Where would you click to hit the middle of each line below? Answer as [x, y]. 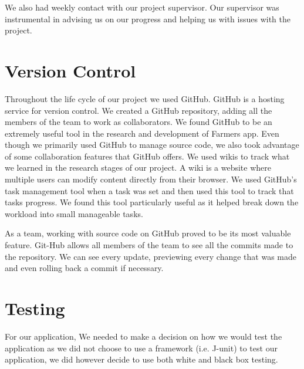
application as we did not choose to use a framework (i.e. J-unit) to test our [141, 348]
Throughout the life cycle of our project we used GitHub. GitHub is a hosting [145, 98]
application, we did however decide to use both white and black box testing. [141, 359]
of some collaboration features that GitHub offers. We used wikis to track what [147, 156]
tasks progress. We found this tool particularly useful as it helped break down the [152, 202]
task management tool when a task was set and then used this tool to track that [149, 190]
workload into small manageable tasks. [74, 213]
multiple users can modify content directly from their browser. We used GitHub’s [151, 179]
